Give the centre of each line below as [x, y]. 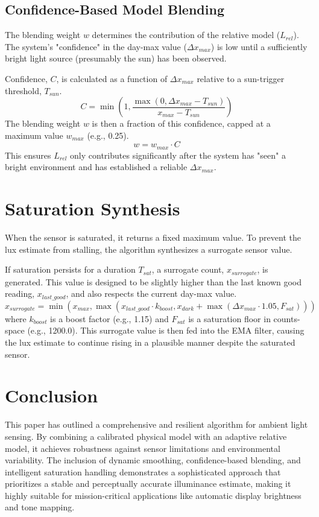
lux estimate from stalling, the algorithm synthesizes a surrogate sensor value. [149, 249]
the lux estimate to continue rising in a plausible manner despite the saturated [150, 342]
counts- [287, 318]
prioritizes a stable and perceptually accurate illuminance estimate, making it [148, 484]
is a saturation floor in [229, 318]
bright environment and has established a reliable [96, 167]
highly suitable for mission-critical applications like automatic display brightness [153, 495]
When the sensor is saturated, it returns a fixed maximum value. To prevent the [153, 237]
